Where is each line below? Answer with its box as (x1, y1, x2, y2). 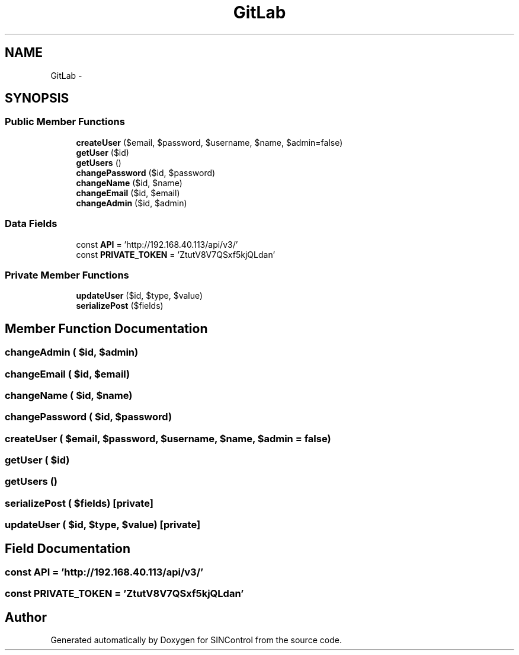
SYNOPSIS (5, 91, 69, 106)
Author (5, 609, 47, 625)
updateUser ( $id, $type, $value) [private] (5, 519, 201, 531)
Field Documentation (5, 541, 130, 556)
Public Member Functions (5, 116, 125, 128)
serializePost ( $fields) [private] (5, 497, 153, 509)
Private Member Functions (5, 269, 129, 281)
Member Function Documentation (5, 321, 208, 336)
